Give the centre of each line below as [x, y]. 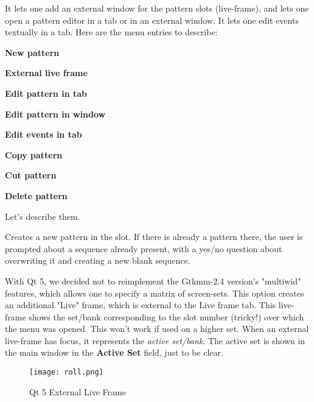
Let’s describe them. [43, 216]
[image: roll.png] [66, 372]
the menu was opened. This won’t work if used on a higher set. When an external [157, 329]
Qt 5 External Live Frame [78, 391]
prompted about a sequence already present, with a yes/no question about [144, 248]
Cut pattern [31, 175]
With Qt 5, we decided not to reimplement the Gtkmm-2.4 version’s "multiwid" [153, 280]
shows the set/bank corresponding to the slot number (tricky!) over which [166, 316]
